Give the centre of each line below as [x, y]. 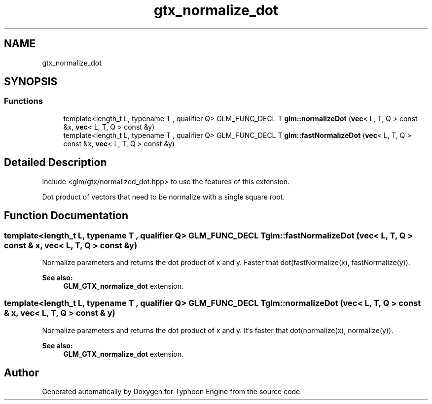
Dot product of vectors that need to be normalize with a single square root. [163, 197]
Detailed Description [55, 163]
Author [21, 373]
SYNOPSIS [31, 82]
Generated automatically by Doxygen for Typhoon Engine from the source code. [172, 392]
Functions [23, 101]
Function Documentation [66, 216]
